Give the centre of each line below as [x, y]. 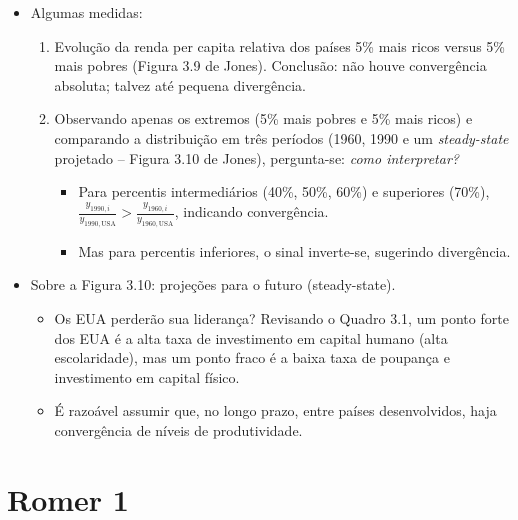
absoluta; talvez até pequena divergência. [180, 84]
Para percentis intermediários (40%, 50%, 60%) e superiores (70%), [284, 191]
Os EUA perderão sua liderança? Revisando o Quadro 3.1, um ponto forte [281, 317]
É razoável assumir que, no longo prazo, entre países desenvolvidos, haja [275, 410]
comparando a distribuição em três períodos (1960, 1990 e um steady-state [281, 137]
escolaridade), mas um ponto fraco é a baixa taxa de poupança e [252, 357]
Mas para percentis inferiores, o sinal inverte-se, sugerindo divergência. [294, 250]
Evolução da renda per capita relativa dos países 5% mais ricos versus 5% [280, 45]
